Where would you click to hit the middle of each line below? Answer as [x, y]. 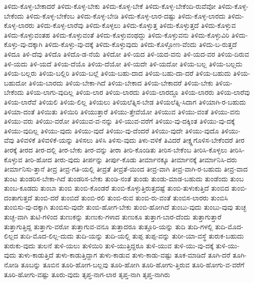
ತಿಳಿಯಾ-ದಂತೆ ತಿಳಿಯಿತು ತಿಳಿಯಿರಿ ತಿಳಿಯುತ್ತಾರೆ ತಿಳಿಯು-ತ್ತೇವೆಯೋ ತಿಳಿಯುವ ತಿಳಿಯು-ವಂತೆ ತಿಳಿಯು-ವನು [122, 111]
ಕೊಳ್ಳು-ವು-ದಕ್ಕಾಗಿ [23, 44]
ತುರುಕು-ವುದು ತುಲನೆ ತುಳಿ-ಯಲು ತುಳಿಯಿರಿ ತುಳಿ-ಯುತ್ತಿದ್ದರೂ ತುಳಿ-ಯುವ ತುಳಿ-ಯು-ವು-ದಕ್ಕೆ [109, 245]
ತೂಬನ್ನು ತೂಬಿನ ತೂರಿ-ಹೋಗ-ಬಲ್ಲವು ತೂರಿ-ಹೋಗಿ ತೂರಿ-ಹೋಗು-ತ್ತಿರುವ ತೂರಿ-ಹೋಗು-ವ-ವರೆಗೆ [133, 265]
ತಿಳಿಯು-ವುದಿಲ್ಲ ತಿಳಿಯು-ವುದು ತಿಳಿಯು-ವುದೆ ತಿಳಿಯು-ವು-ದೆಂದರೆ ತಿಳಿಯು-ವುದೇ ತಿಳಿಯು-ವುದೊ [112, 130]
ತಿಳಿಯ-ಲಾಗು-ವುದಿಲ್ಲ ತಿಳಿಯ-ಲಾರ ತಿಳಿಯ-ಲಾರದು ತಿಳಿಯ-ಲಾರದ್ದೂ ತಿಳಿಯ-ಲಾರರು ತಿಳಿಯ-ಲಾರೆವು [138, 92]
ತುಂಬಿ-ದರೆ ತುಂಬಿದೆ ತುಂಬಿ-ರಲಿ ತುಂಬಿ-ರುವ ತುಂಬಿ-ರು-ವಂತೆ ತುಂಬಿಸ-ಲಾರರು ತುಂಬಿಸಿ [131, 197]
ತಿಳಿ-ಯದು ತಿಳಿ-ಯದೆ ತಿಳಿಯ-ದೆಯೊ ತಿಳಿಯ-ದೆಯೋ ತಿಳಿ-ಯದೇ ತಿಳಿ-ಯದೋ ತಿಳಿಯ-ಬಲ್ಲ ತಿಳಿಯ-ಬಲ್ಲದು [123, 63]
